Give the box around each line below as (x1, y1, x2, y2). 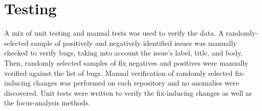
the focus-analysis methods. (4, 97, 91, 108)
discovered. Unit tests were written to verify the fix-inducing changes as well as (4, 87, 252, 98)
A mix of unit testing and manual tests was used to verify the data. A (4, 27, 224, 38)
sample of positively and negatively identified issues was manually (31, 37, 237, 48)
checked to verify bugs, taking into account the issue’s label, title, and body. (4, 47, 243, 58)
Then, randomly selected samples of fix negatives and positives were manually (4, 57, 248, 68)
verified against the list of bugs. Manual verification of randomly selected (4, 67, 233, 78)
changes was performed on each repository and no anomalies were (33, 77, 239, 88)
